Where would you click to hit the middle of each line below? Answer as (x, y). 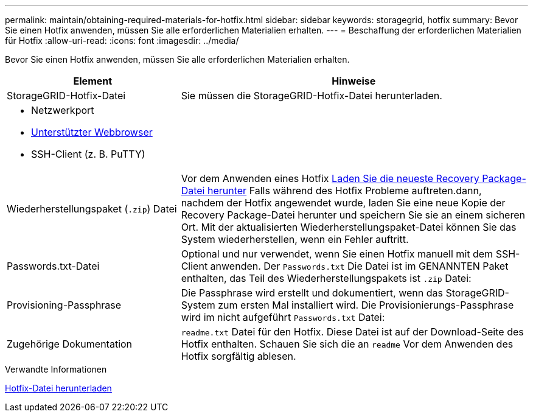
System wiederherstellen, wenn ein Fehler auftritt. (295, 239)
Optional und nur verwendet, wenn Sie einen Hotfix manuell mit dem (337, 254)
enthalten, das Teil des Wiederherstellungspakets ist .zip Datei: (326, 278)
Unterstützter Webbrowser (92, 132)
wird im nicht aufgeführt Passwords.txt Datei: (283, 317)
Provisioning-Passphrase (64, 305)
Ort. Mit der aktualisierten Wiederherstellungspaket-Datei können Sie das (349, 227)
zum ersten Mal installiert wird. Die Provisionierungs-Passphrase (366, 305)
